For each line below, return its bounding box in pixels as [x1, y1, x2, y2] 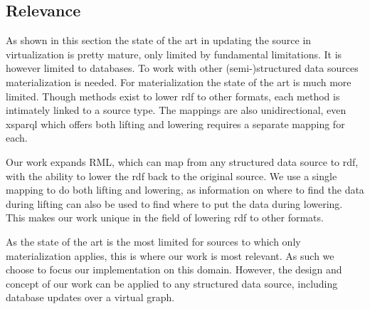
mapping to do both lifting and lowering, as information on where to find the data [6, 182, 364, 197]
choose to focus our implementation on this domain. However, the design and [6, 262, 342, 277]
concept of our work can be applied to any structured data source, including [6, 276, 338, 290]
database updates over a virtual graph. [6, 290, 175, 305]
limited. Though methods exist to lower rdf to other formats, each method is [6, 88, 340, 103]
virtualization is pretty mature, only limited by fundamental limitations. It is [6, 46, 342, 61]
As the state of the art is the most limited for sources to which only [6, 234, 301, 248]
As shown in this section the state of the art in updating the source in [6, 33, 312, 48]
